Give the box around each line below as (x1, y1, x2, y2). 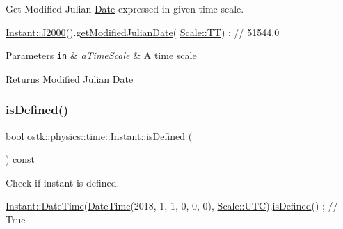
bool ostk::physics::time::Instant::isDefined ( (6, 128, 193, 143)
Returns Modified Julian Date (6, 71, 134, 86)
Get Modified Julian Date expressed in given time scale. (6, 1, 244, 15)
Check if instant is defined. (6, 175, 120, 189)
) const (6, 152, 35, 166)
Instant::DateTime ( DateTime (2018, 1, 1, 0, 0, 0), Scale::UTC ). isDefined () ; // (6, 198, 338, 213)
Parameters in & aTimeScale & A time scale (6, 48, 197, 63)
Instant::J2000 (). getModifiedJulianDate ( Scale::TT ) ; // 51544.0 (6, 24, 280, 39)
